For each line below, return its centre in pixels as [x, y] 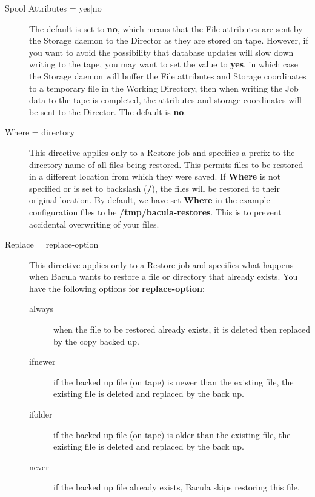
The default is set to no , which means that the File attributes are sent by [166, 28]
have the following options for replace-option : [117, 288]
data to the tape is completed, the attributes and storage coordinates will [165, 100]
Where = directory [40, 132]
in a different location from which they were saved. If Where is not [155, 176]
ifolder [41, 414]
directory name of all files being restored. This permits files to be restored [166, 164]
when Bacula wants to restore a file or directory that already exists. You [164, 276]
